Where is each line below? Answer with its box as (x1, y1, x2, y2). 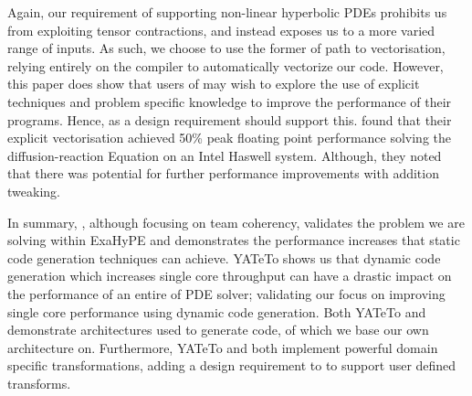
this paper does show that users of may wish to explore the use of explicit (7, 74, 420, 93)
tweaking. (7, 181, 60, 200)
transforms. (7, 373, 71, 392)
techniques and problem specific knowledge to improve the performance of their (7, 91, 452, 111)
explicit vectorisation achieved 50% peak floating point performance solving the (7, 128, 452, 147)
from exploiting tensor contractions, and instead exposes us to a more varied (7, 20, 435, 39)
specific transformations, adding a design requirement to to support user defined (7, 356, 456, 375)
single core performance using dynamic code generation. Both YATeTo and (7, 302, 426, 321)
